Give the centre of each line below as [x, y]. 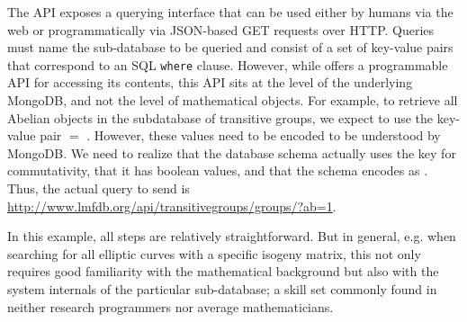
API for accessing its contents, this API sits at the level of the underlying [210, 82]
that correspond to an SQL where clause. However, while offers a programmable [228, 64]
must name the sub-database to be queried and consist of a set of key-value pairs [230, 47]
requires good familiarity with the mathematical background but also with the [223, 271]
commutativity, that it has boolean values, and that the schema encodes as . [218, 170]
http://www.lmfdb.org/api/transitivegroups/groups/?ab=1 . [172, 206]
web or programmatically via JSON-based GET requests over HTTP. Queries [221, 29]
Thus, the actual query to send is [99, 188]
